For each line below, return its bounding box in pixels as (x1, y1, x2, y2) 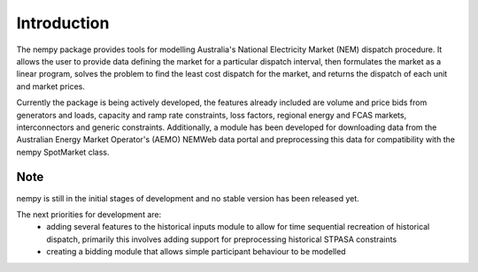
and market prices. (16, 80, 86, 92)
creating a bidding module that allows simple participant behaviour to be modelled (46, 246, 346, 257)
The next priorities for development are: (16, 208, 162, 220)
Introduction (16, 13, 110, 33)
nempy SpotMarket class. (16, 147, 110, 157)
